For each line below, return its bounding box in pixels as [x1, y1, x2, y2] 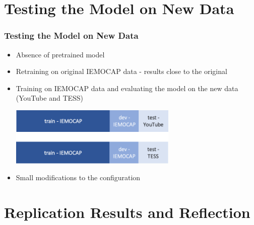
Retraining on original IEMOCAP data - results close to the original [16, 66, 227, 77]
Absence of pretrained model [16, 49, 105, 59]
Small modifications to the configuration [16, 172, 141, 183]
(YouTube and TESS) [16, 93, 84, 103]
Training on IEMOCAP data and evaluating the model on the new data [16, 83, 238, 93]
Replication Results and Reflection [4, 201, 250, 222]
